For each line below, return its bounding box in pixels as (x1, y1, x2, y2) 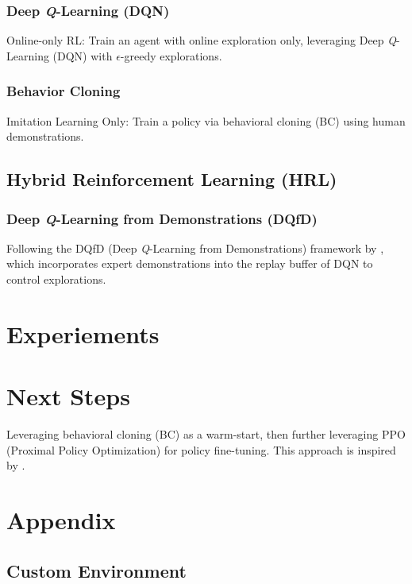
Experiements (6, 317, 160, 350)
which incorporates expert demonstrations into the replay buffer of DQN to (6, 255, 373, 272)
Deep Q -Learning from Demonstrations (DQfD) (6, 208, 318, 228)
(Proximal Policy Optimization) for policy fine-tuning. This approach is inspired (6, 441, 396, 458)
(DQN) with (52, 47, 113, 64)
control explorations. (6, 271, 106, 287)
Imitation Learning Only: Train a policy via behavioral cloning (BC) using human (6, 112, 406, 129)
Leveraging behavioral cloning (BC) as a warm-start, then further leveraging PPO (6, 426, 406, 443)
